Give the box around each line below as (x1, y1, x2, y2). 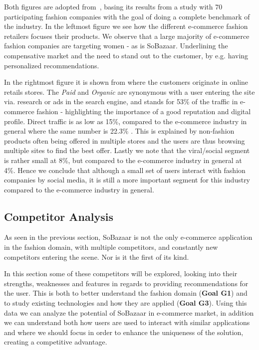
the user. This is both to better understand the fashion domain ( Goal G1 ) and (4, 288, 248, 298)
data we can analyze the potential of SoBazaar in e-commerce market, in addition (4, 307, 254, 318)
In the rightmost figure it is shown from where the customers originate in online (4, 77, 249, 87)
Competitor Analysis (4, 208, 113, 224)
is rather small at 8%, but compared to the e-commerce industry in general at (4, 155, 242, 165)
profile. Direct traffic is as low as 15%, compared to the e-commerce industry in (4, 116, 247, 126)
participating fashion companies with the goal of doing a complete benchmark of (4, 11, 250, 21)
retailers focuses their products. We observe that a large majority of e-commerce (4, 30, 250, 41)
